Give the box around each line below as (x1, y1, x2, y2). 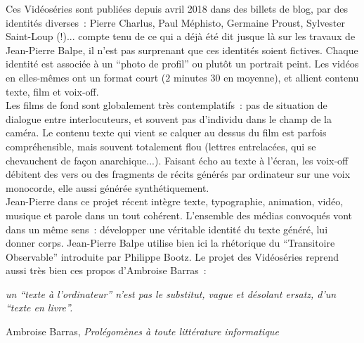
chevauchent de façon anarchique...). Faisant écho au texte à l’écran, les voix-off (6, 153, 349, 167)
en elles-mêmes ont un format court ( (6, 70, 166, 84)
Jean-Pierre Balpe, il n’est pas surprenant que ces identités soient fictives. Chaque (6, 42, 358, 57)
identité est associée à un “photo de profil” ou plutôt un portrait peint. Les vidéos (6, 56, 359, 71)
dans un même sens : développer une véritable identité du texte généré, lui (6, 221, 328, 236)
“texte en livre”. (6, 300, 73, 315)
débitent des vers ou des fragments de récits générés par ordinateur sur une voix (6, 167, 351, 181)
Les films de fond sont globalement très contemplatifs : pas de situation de (6, 98, 327, 112)
